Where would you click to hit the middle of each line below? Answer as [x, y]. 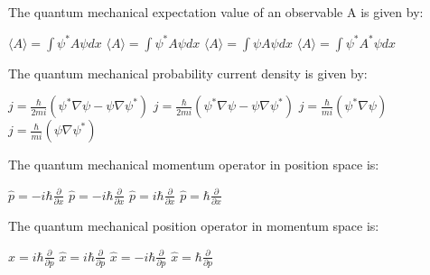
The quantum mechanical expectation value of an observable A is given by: [216, 12]
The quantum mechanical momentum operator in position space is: [194, 165]
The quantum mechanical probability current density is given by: [188, 73]
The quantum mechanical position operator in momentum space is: [194, 226]
